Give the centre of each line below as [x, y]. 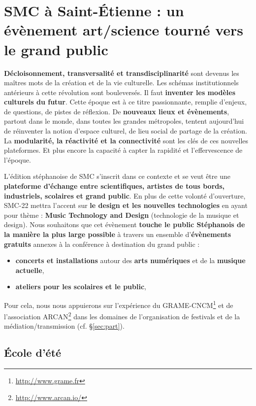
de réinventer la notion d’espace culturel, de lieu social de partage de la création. [126, 131]
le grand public [56, 49]
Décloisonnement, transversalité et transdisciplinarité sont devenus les [122, 73]
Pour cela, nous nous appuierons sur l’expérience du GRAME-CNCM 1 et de [119, 304]
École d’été [33, 353]
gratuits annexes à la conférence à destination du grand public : [102, 244]
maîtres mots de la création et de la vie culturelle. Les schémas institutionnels [121, 83]
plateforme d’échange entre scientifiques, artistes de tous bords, [114, 186]
